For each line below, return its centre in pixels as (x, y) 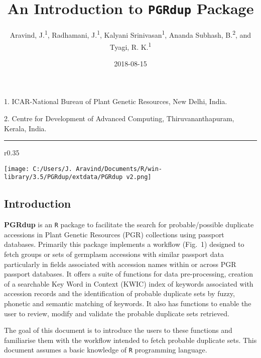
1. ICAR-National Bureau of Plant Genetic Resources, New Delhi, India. (116, 101)
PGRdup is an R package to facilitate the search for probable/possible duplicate (129, 225)
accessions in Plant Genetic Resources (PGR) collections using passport (114, 234)
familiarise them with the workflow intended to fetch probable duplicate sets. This (130, 340)
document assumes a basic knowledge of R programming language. (106, 350)
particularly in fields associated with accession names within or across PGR (120, 264)
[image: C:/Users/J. (38, 169)
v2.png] (139, 177)
